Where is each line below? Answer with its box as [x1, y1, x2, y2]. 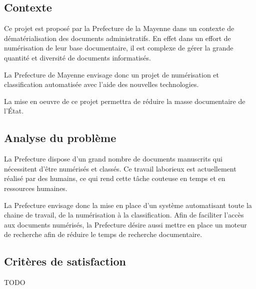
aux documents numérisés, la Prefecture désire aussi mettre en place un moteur [4, 219, 247, 229]
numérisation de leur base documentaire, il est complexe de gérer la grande [4, 42, 233, 53]
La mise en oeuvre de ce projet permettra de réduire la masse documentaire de [4, 95, 245, 106]
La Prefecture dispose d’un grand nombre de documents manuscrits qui [4, 153, 222, 164]
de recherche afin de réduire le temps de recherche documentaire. [4, 229, 202, 239]
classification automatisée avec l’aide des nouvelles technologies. [4, 79, 199, 89]
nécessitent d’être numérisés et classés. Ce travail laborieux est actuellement [4, 163, 236, 173]
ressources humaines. [4, 182, 67, 193]
